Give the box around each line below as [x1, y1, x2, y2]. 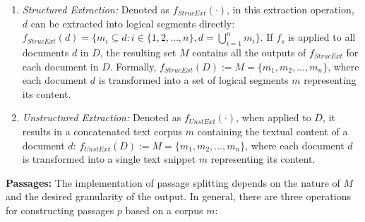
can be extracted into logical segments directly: [30, 16, 235, 30]
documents [22, 44, 69, 59]
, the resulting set [100, 44, 176, 59]
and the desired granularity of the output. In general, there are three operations [6, 189, 351, 204]
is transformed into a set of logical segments [98, 73, 289, 87]
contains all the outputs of [192, 44, 306, 59]
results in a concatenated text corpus [22, 123, 183, 138]
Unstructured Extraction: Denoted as [22, 110, 181, 125]
